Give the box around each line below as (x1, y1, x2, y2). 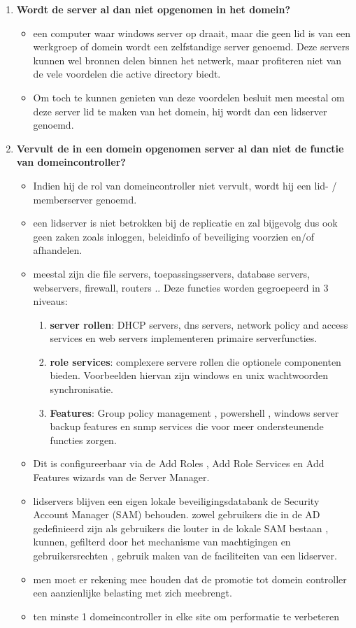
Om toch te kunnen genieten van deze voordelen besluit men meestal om (33, 90, 345, 104)
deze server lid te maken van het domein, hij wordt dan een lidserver (33, 104, 327, 118)
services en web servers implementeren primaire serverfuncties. (50, 331, 318, 345)
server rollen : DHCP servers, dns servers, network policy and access (50, 317, 348, 331)
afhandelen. (33, 243, 83, 257)
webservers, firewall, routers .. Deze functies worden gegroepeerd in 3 (33, 280, 329, 294)
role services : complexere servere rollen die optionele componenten (50, 354, 341, 369)
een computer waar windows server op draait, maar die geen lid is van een (33, 25, 351, 40)
